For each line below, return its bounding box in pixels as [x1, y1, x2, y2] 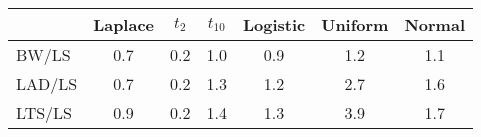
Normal [404, 13, 465, 36]
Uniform [321, 13, 389, 36]
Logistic [242, 13, 306, 36]
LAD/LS [16, 72, 78, 95]
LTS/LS [16, 101, 73, 124]
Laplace [93, 13, 155, 36]
